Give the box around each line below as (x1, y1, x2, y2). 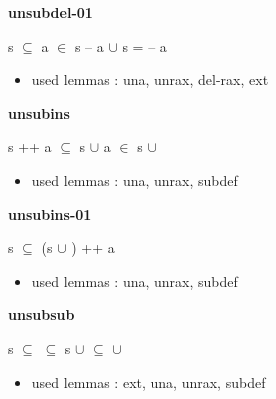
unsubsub (8, 304, 75, 325)
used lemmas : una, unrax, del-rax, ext (31, 69, 269, 90)
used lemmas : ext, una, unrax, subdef (31, 371, 266, 392)
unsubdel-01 (8, 2, 93, 22)
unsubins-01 (8, 203, 92, 224)
